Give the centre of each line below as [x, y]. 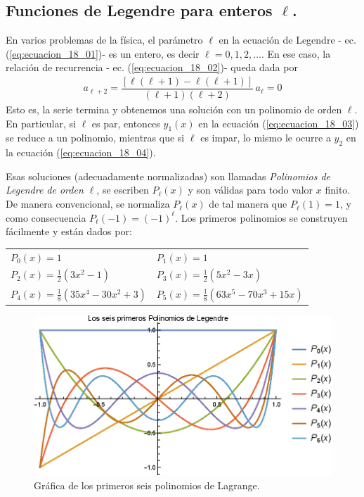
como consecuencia [46, 217]
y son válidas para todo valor [251, 190]
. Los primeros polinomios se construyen [261, 217]
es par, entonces [126, 123]
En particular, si [41, 123]
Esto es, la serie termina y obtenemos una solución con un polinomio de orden [174, 109]
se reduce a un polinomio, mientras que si [95, 138]
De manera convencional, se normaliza [88, 204]
